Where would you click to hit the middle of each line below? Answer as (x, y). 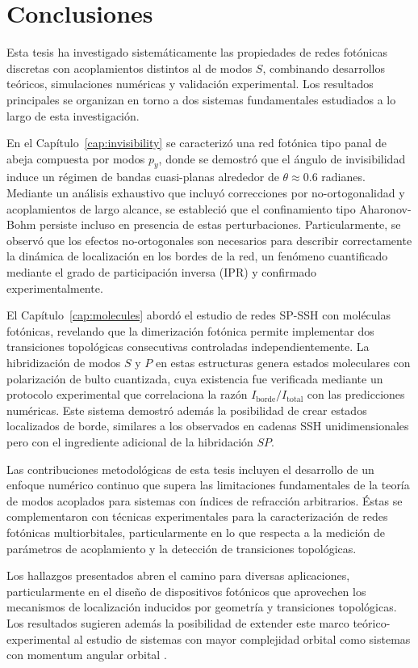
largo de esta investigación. (73, 115)
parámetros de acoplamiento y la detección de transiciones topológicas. (182, 548)
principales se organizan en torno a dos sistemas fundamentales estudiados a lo (201, 99)
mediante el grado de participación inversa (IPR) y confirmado (162, 272)
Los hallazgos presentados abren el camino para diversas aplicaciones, (178, 575)
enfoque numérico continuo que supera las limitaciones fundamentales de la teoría (208, 485)
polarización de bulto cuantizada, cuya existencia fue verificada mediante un (195, 378)
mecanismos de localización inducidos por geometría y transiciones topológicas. (202, 607)
